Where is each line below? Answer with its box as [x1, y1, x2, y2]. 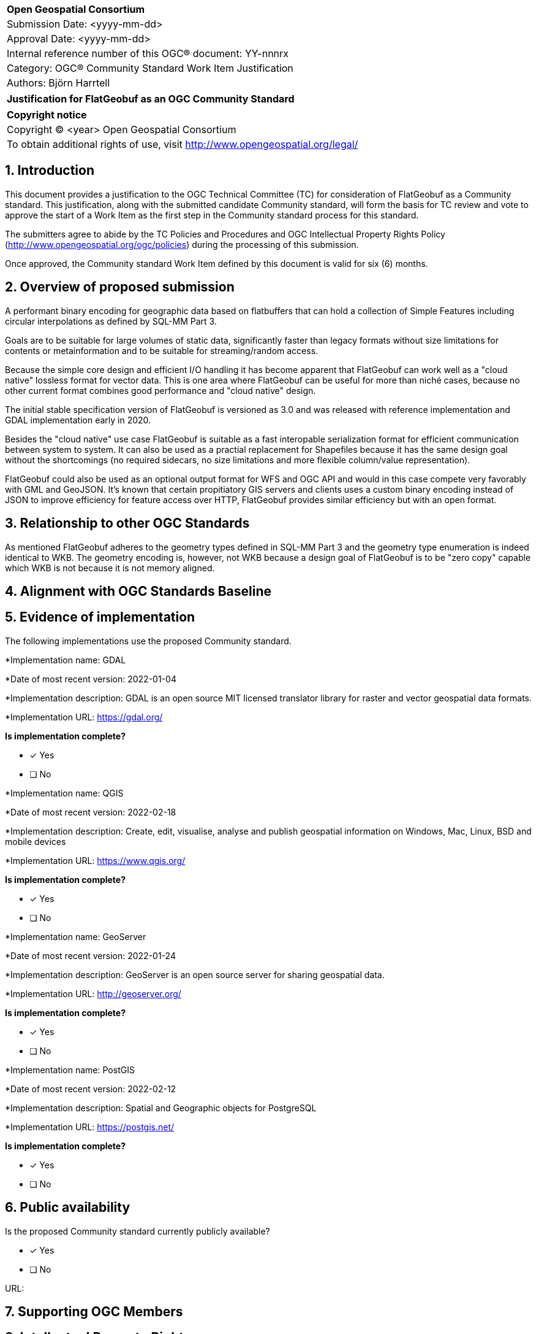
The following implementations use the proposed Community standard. [5, 635, 292, 646]
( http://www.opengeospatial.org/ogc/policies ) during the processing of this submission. [5, 239, 359, 250]
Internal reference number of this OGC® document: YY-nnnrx [7, 47, 289, 60]
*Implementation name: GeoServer [5, 931, 146, 942]
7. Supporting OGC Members [5, 1304, 183, 1320]
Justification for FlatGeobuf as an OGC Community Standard [7, 93, 295, 105]
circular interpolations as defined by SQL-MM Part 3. [5, 315, 217, 326]
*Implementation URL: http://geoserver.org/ [5, 988, 181, 999]
